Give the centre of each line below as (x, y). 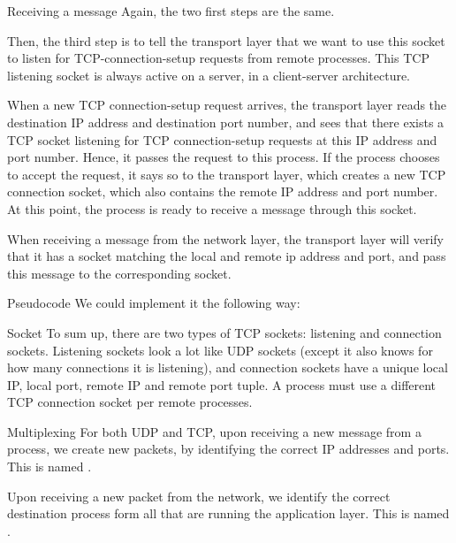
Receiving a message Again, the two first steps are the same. (171, 11)
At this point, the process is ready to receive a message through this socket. (212, 208)
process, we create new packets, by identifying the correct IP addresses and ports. (228, 449)
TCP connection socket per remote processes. (130, 402)
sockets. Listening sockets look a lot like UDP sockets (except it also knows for (220, 350)
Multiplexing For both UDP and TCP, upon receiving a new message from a (214, 431)
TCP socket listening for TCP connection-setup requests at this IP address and (222, 139)
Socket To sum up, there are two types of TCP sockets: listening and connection (224, 332)
